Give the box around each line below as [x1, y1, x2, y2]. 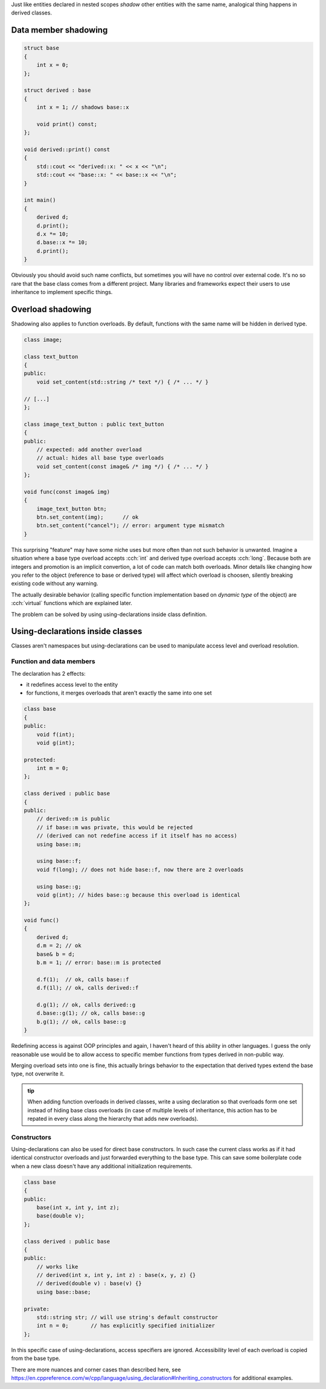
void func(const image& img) [24, 488, 110, 495]
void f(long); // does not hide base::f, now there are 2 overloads [36, 866, 244, 873]
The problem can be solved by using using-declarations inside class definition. [11, 611, 208, 618]
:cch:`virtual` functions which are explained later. [11, 600, 133, 607]
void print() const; [36, 121, 98, 127]
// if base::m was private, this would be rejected [36, 824, 193, 830]
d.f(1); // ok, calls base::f [36, 976, 129, 983]
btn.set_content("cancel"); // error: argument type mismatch [36, 522, 225, 529]
